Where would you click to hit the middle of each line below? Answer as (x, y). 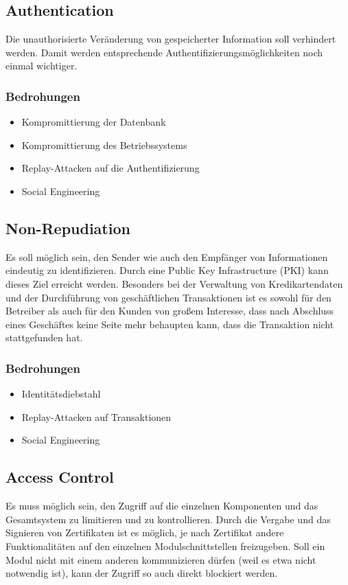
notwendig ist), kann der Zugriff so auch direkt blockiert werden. (142, 573)
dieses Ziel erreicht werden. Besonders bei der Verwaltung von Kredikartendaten (174, 283)
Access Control (60, 477)
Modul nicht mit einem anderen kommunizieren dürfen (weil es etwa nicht (161, 559)
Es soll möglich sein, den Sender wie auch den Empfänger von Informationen (167, 256)
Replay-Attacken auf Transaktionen (96, 416)
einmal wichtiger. (42, 66)
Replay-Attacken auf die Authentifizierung (111, 168)
